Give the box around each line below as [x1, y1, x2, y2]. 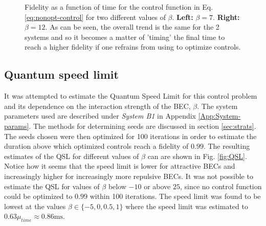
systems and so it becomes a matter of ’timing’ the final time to [25, 31, 225, 42]
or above [144, 180, 171, 191]
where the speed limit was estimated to [125, 200, 248, 211]
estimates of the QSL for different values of [4, 150, 139, 161]
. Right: [213, 11, 240, 22]
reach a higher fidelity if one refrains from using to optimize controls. [25, 41, 241, 52]
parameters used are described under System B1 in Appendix [4, 110, 196, 121]
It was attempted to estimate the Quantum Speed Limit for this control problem [4, 91, 257, 101]
